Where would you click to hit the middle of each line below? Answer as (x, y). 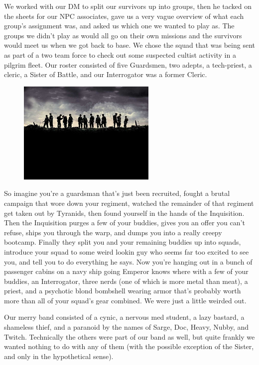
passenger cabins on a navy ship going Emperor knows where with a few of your (126, 271)
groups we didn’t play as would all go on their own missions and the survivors (123, 35)
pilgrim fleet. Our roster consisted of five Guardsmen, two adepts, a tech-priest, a (128, 64)
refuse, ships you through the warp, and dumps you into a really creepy (113, 232)
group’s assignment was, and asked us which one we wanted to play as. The (119, 26)
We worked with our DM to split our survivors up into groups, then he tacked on (128, 6)
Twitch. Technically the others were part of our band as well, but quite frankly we (129, 336)
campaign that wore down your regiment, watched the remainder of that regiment (129, 203)
